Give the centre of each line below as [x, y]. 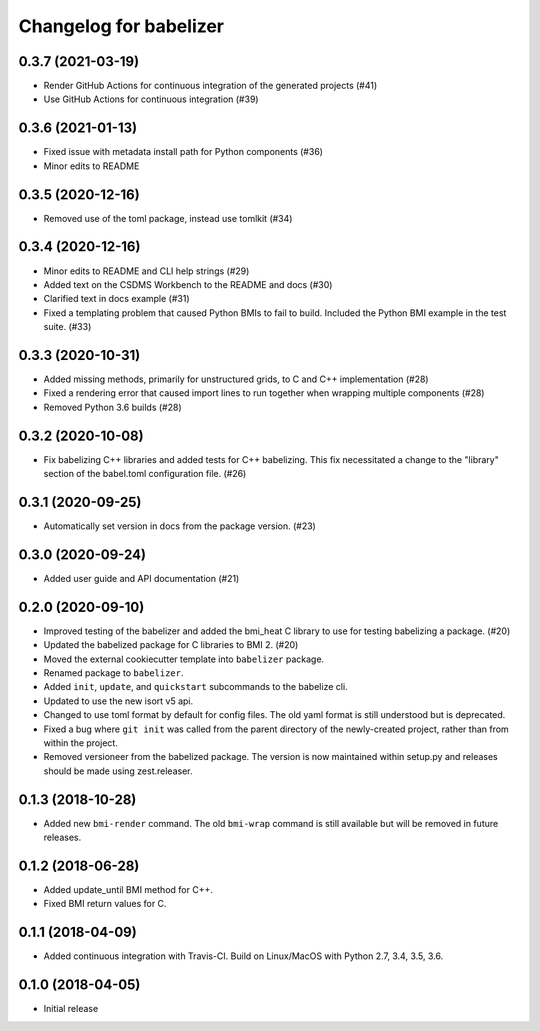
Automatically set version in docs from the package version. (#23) [180, 526]
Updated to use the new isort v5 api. [118, 701]
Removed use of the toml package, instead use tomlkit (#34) [168, 218]
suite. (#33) [67, 327]
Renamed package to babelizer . [113, 673]
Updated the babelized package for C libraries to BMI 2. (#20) [171, 645]
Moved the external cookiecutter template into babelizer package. [184, 659]
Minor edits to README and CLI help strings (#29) [146, 271]
